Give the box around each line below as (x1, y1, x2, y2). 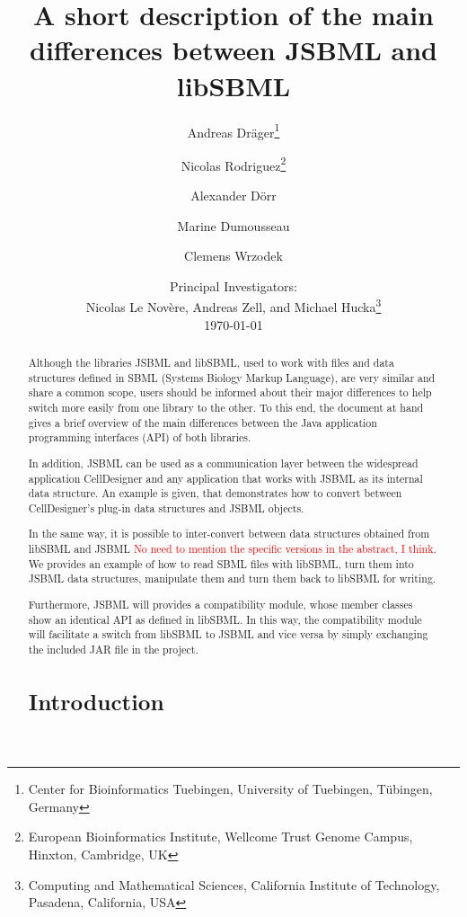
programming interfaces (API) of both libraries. (28, 430, 251, 445)
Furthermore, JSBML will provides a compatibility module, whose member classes (28, 596, 413, 611)
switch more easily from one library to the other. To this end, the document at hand (28, 399, 424, 414)
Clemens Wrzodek (184, 246, 283, 265)
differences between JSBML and (30, 31, 437, 68)
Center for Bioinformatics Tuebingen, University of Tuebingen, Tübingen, (28, 779, 433, 798)
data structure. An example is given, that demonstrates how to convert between (28, 485, 402, 501)
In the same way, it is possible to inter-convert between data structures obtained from (28, 526, 430, 541)
